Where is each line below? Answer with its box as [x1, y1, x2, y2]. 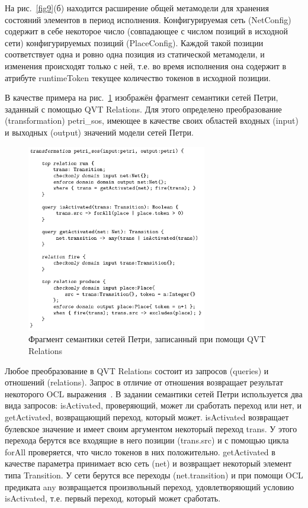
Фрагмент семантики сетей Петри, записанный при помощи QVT [28, 333, 266, 345]
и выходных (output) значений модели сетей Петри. [5, 126, 194, 138]
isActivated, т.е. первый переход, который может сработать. [5, 492, 221, 504]
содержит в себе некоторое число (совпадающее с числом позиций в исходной [5, 25, 288, 37]
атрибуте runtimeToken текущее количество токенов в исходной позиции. [5, 71, 271, 83]
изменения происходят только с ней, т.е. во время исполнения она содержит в [5, 59, 287, 72]
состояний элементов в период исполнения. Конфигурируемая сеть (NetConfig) [5, 13, 291, 25]
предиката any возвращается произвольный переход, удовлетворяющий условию [5, 480, 294, 493]
